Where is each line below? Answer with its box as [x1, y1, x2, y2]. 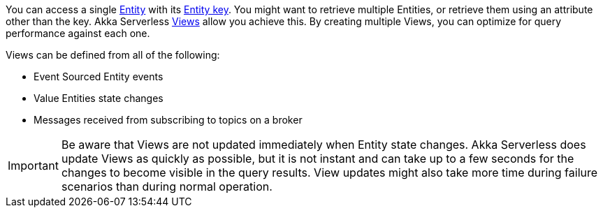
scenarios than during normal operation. [61, 179, 273, 193]
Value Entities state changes [34, 92, 164, 104]
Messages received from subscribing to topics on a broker [34, 114, 303, 126]
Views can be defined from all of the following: [6, 49, 220, 61]
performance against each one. [6, 27, 150, 39]
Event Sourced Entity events [34, 71, 164, 82]
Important [8, 159, 59, 172]
